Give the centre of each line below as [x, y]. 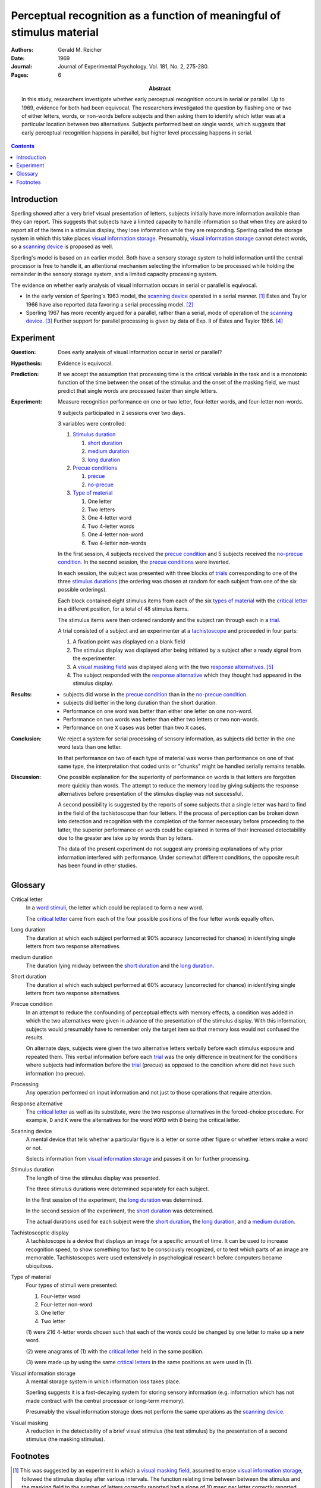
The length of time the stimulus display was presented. [93, 1178]
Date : [18, 58]
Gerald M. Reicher [80, 50]
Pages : [20, 75]
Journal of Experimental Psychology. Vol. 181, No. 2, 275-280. [133, 67]
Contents [23, 146]
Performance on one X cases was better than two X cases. [135, 728]
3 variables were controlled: [92, 424]
